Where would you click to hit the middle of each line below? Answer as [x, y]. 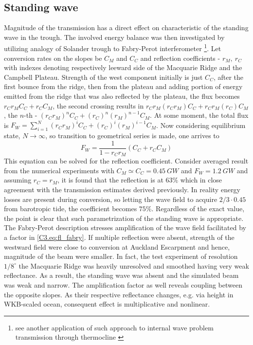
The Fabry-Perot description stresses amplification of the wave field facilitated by [125, 227]
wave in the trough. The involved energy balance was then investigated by [114, 37]
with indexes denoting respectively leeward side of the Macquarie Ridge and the [123, 67]
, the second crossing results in [98, 105]
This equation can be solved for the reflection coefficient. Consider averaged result [126, 161]
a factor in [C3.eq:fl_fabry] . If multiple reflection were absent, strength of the [119, 237]
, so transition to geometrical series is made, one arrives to [132, 136]
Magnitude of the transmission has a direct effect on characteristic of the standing [126, 27]
